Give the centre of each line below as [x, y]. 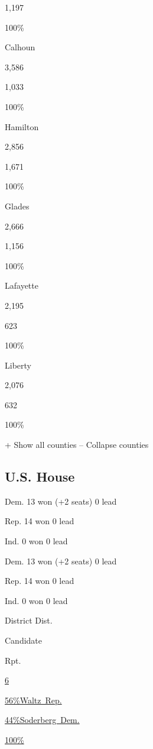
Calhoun [20, 47]
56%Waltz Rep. [33, 700]
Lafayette [22, 285]
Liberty [18, 365]
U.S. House [40, 477]
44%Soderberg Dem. [42, 720]
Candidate [24, 640]
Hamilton [22, 126]
